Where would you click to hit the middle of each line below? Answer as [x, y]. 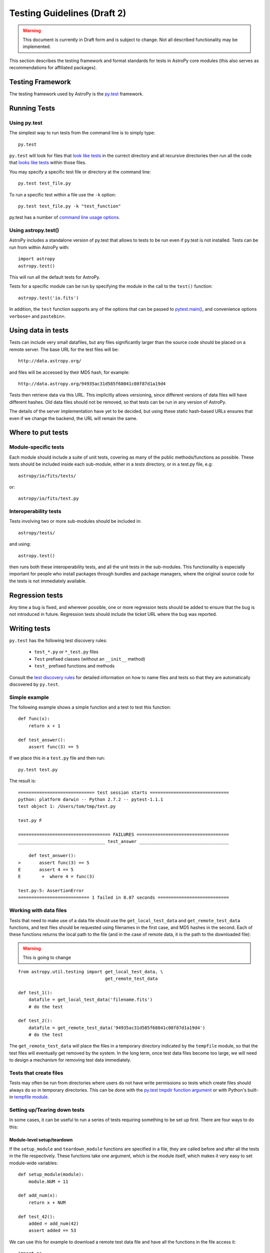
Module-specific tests [37, 447]
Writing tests [30, 628]
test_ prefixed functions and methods [74, 666]
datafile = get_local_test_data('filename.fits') [90, 1000]
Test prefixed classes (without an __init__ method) [90, 659]
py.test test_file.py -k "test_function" [69, 206]
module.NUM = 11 [48, 1181]
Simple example [29, 697]
